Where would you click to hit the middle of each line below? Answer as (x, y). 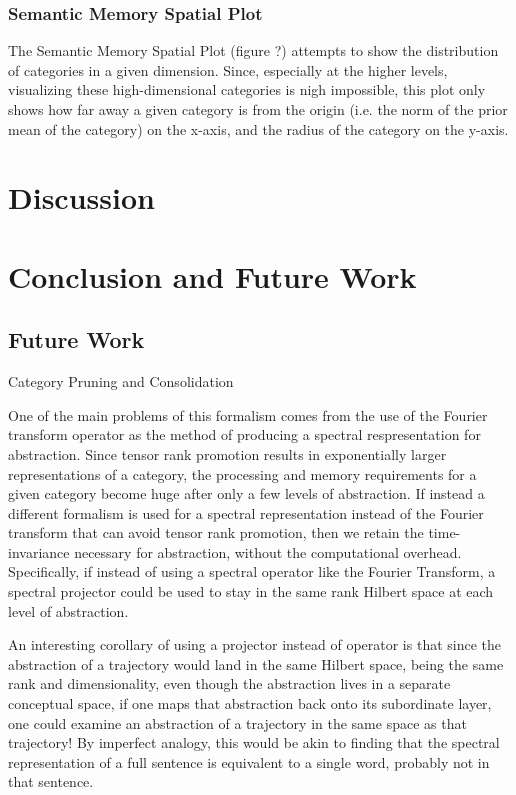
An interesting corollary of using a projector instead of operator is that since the (255, 644)
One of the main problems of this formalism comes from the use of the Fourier (248, 414)
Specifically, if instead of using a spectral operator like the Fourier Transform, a (252, 571)
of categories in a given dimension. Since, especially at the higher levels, (228, 69)
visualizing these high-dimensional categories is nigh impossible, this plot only (247, 89)
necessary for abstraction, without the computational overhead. (268, 551)
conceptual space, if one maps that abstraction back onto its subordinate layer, (250, 703)
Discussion (81, 197)
